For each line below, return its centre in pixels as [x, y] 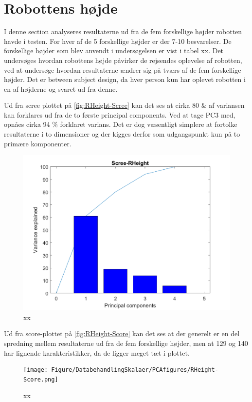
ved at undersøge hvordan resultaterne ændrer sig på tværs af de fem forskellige [123, 70]
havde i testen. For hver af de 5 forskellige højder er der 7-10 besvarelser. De [118, 41]
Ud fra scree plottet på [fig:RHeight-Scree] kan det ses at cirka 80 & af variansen [124, 105]
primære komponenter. [38, 143]
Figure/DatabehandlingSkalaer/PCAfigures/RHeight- [135, 370]
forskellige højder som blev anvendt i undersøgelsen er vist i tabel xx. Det [114, 50]
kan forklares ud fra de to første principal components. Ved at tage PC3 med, [120, 114]
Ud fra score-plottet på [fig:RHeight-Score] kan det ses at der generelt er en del [122, 333]
